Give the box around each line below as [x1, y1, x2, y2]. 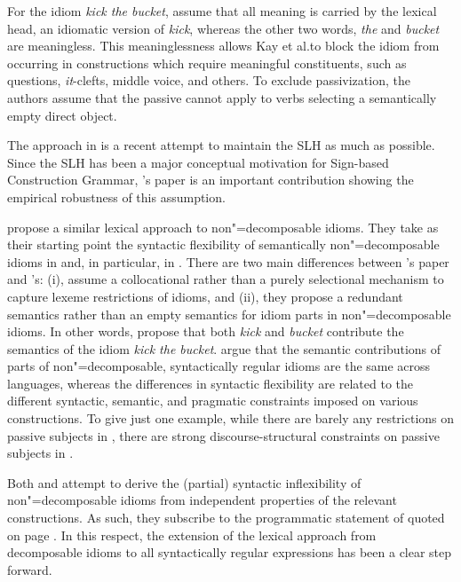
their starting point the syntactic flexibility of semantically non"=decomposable [7, 235, 440, 254]
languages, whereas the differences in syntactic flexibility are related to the [7, 374, 413, 392]
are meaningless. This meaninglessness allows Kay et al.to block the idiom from [7, 36, 440, 55]
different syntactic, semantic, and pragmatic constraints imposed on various [7, 391, 418, 410]
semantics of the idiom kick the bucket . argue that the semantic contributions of [7, 339, 441, 358]
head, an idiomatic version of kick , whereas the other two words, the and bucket [7, 19, 440, 37]
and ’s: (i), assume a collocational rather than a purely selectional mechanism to [7, 270, 444, 288]
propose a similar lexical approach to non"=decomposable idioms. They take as [7, 217, 439, 236]
